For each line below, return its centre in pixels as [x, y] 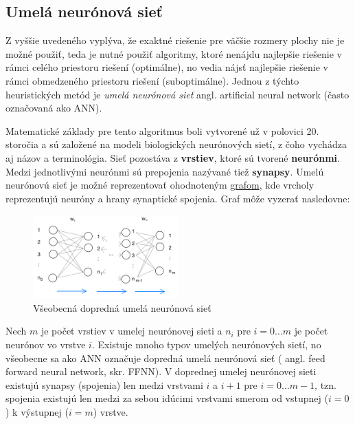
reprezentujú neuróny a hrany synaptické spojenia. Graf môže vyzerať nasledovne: [178, 198]
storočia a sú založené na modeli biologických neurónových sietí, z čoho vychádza [176, 144]
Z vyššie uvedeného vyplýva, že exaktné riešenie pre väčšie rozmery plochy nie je [175, 40]
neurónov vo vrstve [46, 344]
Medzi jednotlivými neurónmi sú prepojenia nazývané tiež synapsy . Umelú [165, 171]
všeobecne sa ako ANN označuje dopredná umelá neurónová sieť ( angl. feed [165, 358]
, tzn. [325, 384]
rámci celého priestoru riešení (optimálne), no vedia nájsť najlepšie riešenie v [167, 67]
